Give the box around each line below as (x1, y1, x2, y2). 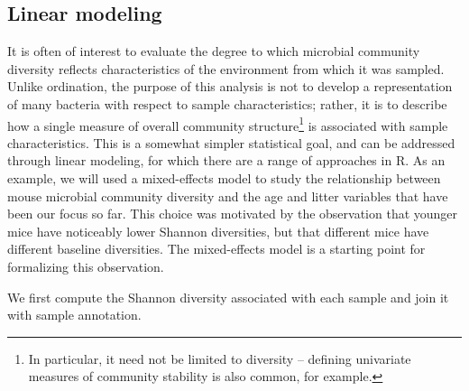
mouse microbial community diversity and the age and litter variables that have (7, 186, 448, 205)
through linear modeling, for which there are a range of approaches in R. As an (7, 151, 446, 170)
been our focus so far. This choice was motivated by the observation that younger (7, 204, 458, 223)
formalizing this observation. (7, 256, 164, 275)
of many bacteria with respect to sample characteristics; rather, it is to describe (7, 94, 447, 113)
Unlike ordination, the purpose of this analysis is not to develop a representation (7, 77, 453, 96)
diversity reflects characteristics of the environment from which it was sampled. (7, 59, 445, 78)
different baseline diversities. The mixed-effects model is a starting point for (7, 239, 426, 258)
